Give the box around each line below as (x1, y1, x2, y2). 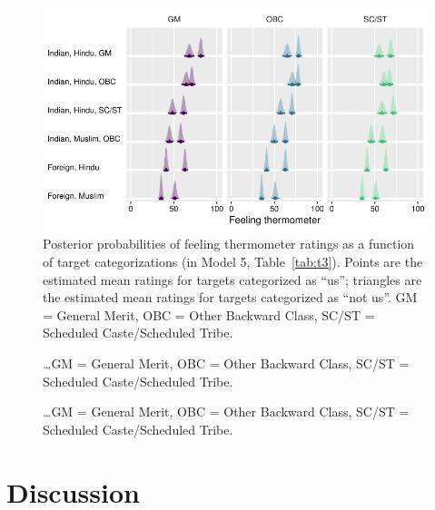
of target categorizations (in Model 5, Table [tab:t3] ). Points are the (43, 252, 423, 271)
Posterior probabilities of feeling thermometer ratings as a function (43, 234, 415, 253)
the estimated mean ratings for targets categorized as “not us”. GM (43, 288, 418, 307)
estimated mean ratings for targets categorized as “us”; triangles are (43, 270, 422, 289)
